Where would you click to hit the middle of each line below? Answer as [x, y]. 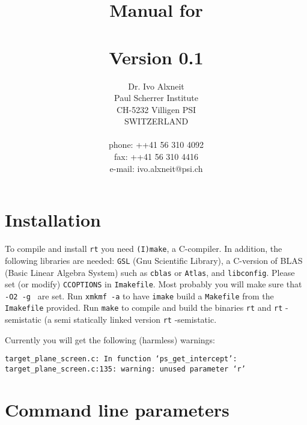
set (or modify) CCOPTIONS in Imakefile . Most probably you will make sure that [153, 284]
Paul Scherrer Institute [156, 98]
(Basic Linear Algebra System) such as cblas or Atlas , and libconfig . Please [150, 272]
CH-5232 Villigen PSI [156, 109]
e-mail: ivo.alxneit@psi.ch [156, 168]
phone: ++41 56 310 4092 [156, 145]
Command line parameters [117, 409]
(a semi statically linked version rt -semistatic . [130, 320]
